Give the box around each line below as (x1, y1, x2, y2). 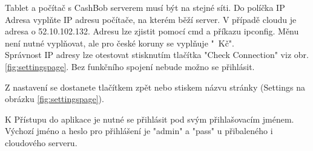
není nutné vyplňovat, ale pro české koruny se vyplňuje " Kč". (5, 36, 234, 49)
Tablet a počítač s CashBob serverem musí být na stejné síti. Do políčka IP (5, 1, 285, 13)
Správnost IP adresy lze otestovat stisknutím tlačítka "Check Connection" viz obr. (5, 48, 309, 61)
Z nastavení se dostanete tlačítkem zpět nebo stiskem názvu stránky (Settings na (5, 80, 305, 93)
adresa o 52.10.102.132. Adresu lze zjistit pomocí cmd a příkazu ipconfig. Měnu (5, 25, 299, 37)
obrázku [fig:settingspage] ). (5, 92, 104, 105)
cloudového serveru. (5, 136, 77, 149)
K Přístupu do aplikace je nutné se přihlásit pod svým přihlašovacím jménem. (5, 112, 294, 125)
